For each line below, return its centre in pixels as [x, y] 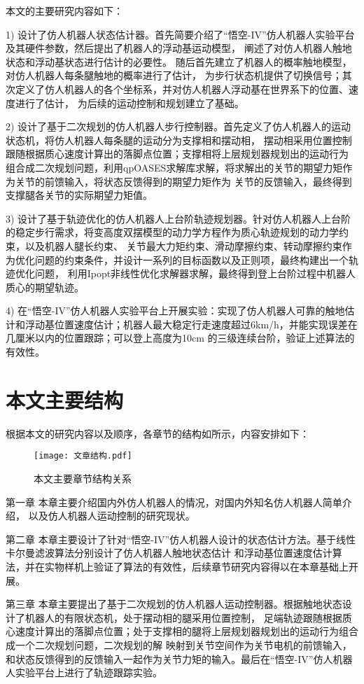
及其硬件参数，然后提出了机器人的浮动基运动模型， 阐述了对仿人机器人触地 [179, 48]
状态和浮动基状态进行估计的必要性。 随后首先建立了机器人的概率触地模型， [179, 61]
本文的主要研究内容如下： [64, 11]
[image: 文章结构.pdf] [83, 456]
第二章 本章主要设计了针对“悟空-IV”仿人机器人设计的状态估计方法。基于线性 [181, 539]
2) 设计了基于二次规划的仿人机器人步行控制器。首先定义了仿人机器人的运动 [178, 126]
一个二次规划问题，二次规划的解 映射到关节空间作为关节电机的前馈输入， [183, 644]
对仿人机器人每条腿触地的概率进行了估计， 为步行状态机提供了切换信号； [174, 75]
